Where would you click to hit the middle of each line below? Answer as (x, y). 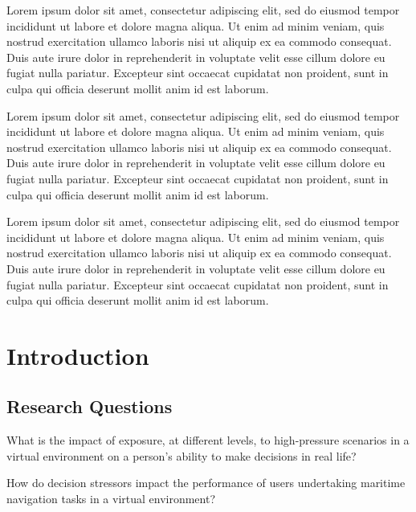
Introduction (78, 355)
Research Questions (90, 406)
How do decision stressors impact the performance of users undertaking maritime (206, 483)
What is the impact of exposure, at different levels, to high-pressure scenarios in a (208, 440)
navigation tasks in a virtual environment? (111, 499)
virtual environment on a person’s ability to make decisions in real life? (181, 455)
